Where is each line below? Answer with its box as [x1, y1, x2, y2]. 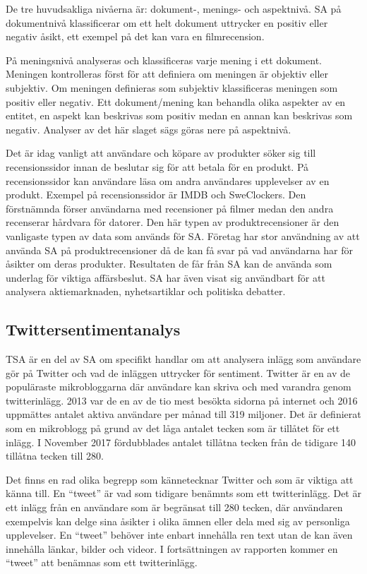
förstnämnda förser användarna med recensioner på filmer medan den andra [6, 201, 334, 215]
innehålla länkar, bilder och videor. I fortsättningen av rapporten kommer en [6, 541, 338, 556]
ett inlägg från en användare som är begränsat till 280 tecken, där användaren [6, 500, 343, 515]
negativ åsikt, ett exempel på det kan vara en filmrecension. [6, 29, 265, 44]
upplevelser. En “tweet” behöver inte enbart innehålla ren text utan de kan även [6, 527, 353, 542]
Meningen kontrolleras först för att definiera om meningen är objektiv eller [6, 66, 329, 81]
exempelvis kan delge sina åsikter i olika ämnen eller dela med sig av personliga [6, 513, 350, 528]
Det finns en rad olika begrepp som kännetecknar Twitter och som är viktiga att [6, 472, 354, 486]
